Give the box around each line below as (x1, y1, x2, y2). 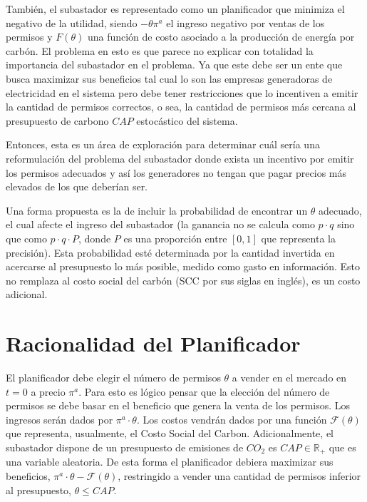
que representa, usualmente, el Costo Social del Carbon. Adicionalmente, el (6, 426, 334, 441)
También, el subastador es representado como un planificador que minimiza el (6, 1, 345, 16)
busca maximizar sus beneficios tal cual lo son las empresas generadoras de (6, 71, 333, 86)
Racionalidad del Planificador (6, 329, 301, 358)
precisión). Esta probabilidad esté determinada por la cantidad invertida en (6, 245, 335, 260)
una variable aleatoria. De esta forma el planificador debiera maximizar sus (6, 454, 334, 469)
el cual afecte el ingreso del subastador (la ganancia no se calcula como (6, 217, 315, 232)
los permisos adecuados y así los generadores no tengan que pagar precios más (6, 165, 347, 180)
